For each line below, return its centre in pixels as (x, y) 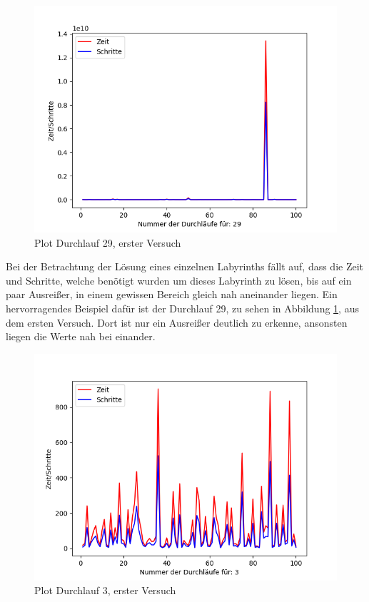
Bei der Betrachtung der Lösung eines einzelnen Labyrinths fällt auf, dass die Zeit (185, 266)
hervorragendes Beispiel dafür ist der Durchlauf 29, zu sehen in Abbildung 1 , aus (182, 308)
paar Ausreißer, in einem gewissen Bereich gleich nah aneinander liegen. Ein (172, 294)
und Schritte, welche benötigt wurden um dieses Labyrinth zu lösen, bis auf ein (179, 280)
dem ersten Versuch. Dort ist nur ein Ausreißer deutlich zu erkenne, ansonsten (177, 322)
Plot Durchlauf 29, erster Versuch (108, 242)
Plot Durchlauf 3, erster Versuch (105, 590)
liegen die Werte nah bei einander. (81, 336)
